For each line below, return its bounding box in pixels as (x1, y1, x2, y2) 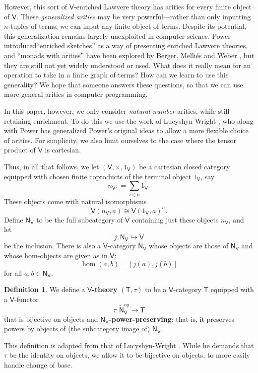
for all (4, 267, 22, 278)
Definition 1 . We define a (4, 284, 85, 295)
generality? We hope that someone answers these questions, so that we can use (4, 79, 243, 89)
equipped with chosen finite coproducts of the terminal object (4, 171, 192, 181)
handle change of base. (4, 359, 72, 370)
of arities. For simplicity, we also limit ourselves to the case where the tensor (4, 135, 236, 145)
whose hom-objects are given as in (4, 250, 108, 260)
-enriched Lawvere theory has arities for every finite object (74, 1, 252, 11)
